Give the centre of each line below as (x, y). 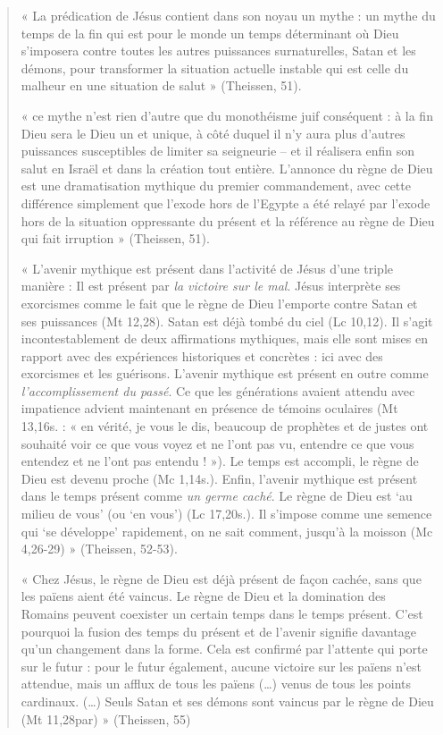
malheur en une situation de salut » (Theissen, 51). (161, 85)
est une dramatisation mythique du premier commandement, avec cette (216, 186)
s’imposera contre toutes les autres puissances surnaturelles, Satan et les (218, 51)
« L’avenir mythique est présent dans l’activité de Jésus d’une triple (207, 268)
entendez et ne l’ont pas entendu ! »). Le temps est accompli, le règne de (220, 461)
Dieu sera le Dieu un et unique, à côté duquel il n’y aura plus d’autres (213, 133)
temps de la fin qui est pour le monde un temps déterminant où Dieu (210, 33)
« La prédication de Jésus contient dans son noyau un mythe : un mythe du (228, 15)
